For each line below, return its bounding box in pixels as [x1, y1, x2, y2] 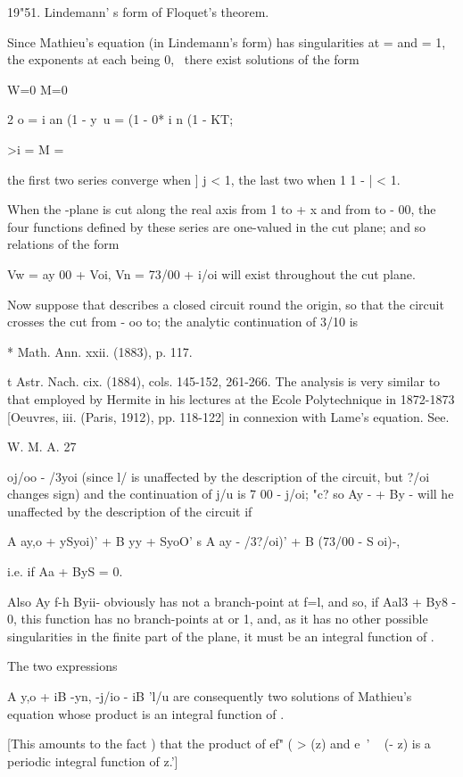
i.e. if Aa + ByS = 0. [7, 562, 123, 581]
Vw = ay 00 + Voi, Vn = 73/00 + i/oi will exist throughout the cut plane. [7, 264, 416, 283]
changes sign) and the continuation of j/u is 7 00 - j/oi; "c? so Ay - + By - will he [7, 484, 454, 503]
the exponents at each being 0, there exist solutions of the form [7, 50, 360, 69]
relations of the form [7, 235, 120, 253]
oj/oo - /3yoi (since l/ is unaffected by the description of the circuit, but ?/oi [7, 467, 430, 485]
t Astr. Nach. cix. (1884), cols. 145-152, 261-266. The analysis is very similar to [7, 372, 441, 391]
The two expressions [7, 657, 118, 675]
